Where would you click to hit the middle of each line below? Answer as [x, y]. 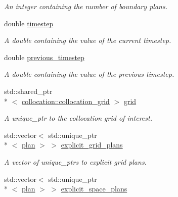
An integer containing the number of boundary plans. [86, 6]
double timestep [29, 23]
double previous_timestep [44, 57]
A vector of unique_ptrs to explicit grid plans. [75, 161]
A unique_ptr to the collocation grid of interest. [78, 118]
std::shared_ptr [28, 91]
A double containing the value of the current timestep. [88, 40]
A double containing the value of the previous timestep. [89, 74]
